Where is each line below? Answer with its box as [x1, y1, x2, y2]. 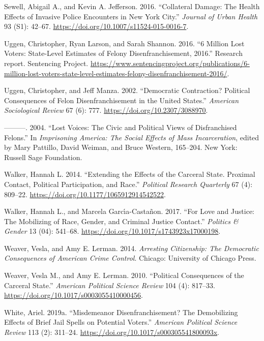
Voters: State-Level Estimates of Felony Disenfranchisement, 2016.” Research [4, 48, 243, 58]
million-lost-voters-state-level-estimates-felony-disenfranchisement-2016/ [4, 68, 227, 78]
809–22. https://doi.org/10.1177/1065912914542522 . [4, 189, 166, 199]
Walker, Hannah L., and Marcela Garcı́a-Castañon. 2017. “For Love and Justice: [4, 206, 254, 216]
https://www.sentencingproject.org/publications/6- [90, 57, 250, 68]
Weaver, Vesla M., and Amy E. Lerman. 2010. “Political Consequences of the [4, 270, 244, 281]
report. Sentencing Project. [4, 57, 89, 68]
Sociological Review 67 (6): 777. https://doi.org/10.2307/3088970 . [4, 105, 208, 115]
